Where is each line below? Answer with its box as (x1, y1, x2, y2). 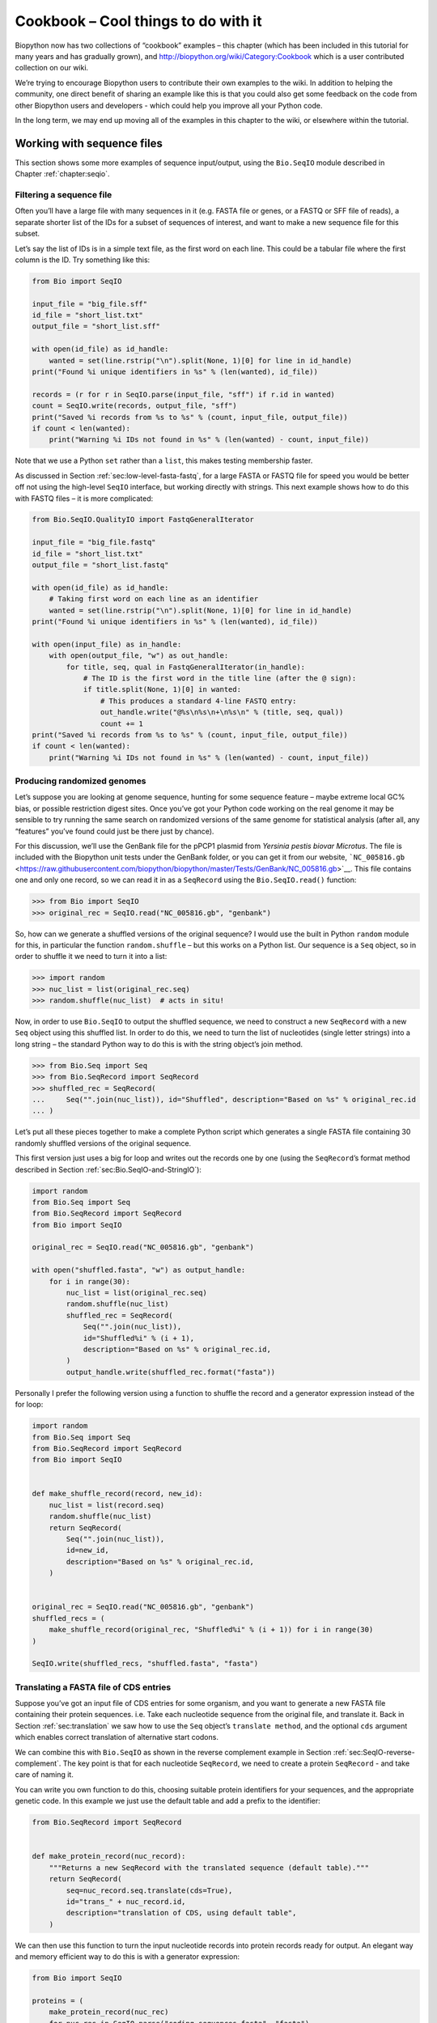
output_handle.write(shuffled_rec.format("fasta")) (66, 1368, 276, 1376)
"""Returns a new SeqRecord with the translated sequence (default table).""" (49, 1863, 370, 1872)
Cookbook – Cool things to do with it (15, 12, 262, 30)
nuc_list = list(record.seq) (49, 1500, 165, 1509)
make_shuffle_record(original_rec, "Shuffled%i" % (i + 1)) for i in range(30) (49, 1625, 374, 1635)
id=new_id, (66, 1546, 109, 1555)
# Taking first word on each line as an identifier (49, 595, 259, 604)
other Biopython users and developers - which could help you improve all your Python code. (15, 100, 323, 110)
